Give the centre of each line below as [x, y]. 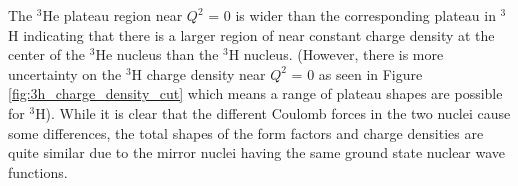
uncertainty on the [65, 73]
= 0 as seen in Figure [357, 73]
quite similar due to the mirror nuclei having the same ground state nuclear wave [257, 152]
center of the [47, 54]
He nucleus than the [157, 54]
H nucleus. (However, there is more [336, 54]
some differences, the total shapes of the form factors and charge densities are [246, 132]
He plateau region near [112, 15]
